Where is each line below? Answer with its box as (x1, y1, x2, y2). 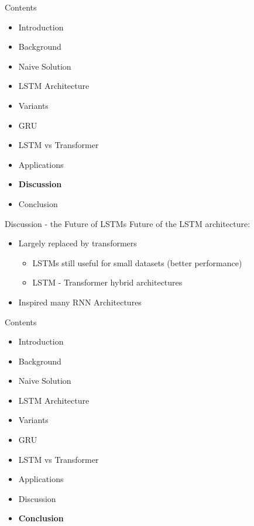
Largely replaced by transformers (18, 237, 137, 249)
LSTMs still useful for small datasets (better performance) (32, 256, 242, 269)
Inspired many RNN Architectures (18, 295, 142, 308)
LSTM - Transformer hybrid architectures (32, 276, 183, 288)
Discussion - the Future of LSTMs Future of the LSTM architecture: (5, 217, 250, 229)
